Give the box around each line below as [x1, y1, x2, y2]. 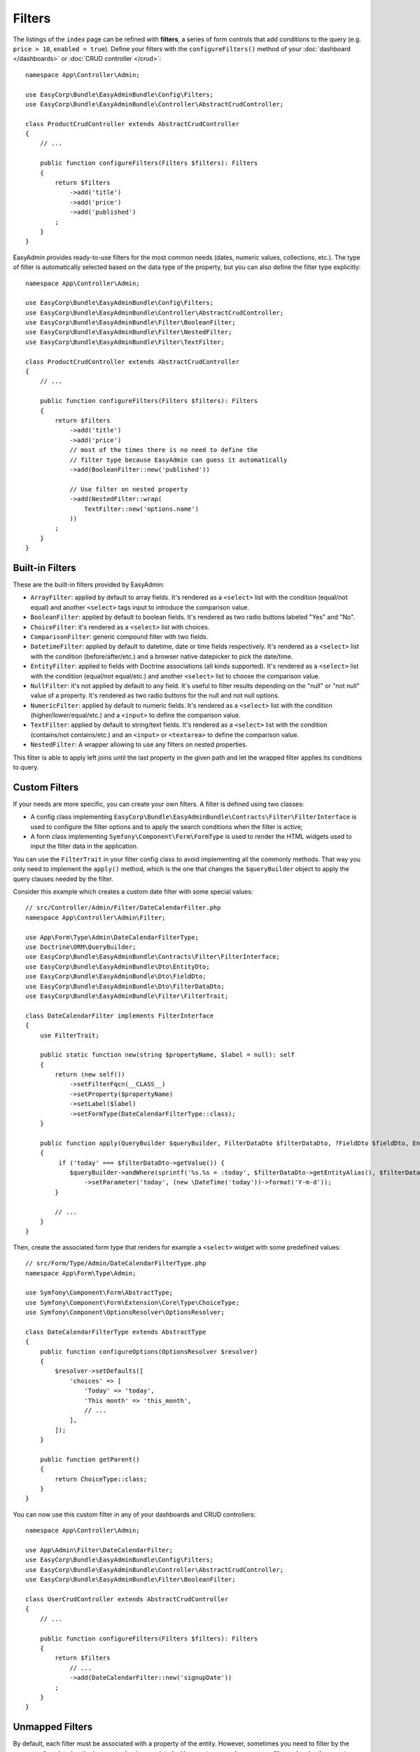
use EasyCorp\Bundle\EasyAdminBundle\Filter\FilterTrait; [25, 992, 229, 1000]
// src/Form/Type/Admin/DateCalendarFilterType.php [25, 1259, 206, 1268]
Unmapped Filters [13, 1721, 93, 1733]
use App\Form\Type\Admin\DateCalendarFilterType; [25, 933, 199, 941]
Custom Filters [13, 781, 79, 793]
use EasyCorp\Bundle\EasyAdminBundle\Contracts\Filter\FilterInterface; [25, 953, 280, 961]
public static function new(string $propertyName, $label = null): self [39, 1051, 295, 1059]
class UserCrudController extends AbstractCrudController [25, 1595, 229, 1603]
